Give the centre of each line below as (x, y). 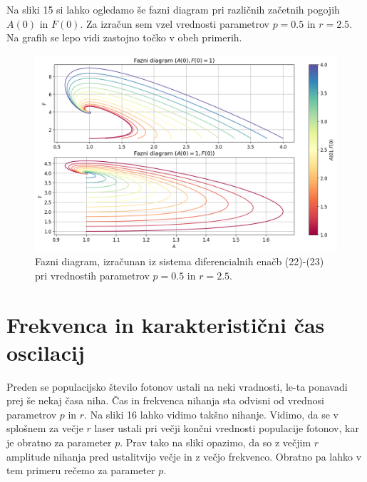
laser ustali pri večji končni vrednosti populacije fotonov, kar (227, 428)
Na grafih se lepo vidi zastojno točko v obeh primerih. (124, 37)
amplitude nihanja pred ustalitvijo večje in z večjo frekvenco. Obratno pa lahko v (184, 456)
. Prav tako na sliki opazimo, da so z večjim (216, 442)
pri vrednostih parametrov (92, 275)
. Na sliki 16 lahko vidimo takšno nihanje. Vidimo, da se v (211, 414)
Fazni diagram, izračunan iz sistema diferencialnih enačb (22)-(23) (180, 261)
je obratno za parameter (59, 442)
